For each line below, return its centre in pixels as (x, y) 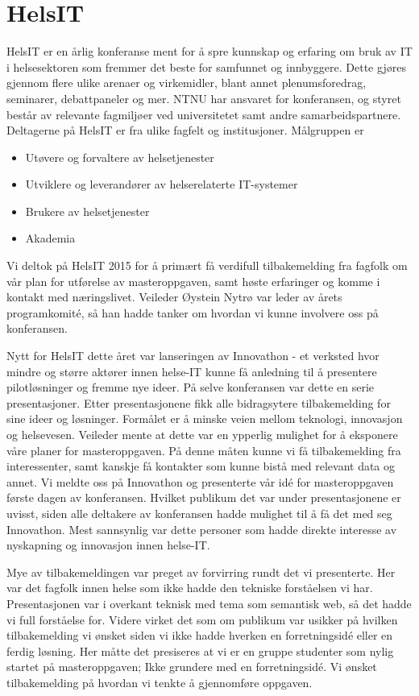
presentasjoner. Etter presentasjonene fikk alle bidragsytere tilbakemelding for (199, 402)
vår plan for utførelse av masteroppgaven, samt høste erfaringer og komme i (193, 281)
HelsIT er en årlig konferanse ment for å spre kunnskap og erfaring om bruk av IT (209, 51)
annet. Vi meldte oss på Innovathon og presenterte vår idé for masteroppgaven (200, 481)
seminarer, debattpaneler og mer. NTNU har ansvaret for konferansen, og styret (204, 98)
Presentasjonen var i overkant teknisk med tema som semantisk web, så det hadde (209, 603)
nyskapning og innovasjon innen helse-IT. (108, 545)
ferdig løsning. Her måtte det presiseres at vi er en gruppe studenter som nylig (200, 650)
